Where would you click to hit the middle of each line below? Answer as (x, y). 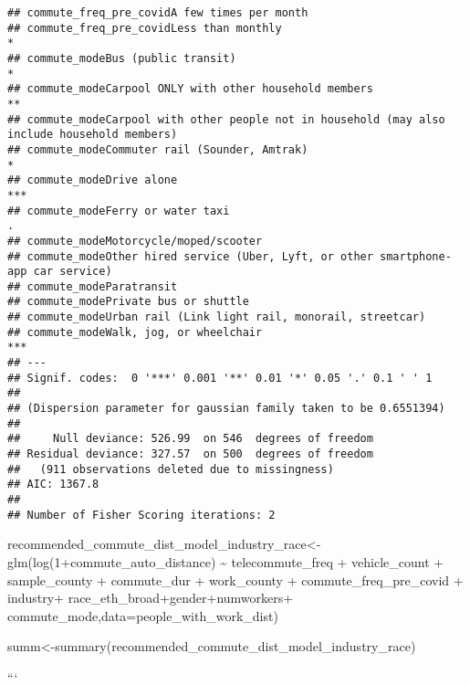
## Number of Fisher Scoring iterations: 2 (141, 515)
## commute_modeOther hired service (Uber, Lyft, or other (190, 256)
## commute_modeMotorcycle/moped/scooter (135, 241)
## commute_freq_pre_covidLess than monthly (145, 28)
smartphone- (416, 256)
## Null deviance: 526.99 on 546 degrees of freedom (190, 439)
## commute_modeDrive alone (93, 180)
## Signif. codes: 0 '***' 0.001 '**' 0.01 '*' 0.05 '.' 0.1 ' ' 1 (220, 378)
